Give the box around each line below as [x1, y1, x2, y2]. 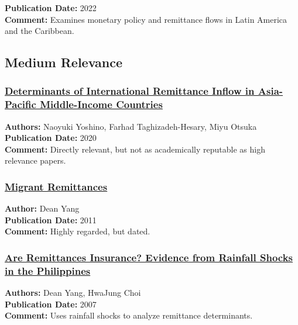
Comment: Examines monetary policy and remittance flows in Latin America [5, 13, 287, 25]
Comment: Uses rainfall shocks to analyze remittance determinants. [5, 309, 253, 321]
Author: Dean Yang [5, 202, 80, 215]
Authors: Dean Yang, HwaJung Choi [5, 286, 141, 299]
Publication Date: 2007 [5, 298, 97, 310]
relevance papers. [5, 154, 66, 167]
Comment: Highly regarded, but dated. [5, 225, 150, 237]
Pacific [5, 97, 36, 112]
